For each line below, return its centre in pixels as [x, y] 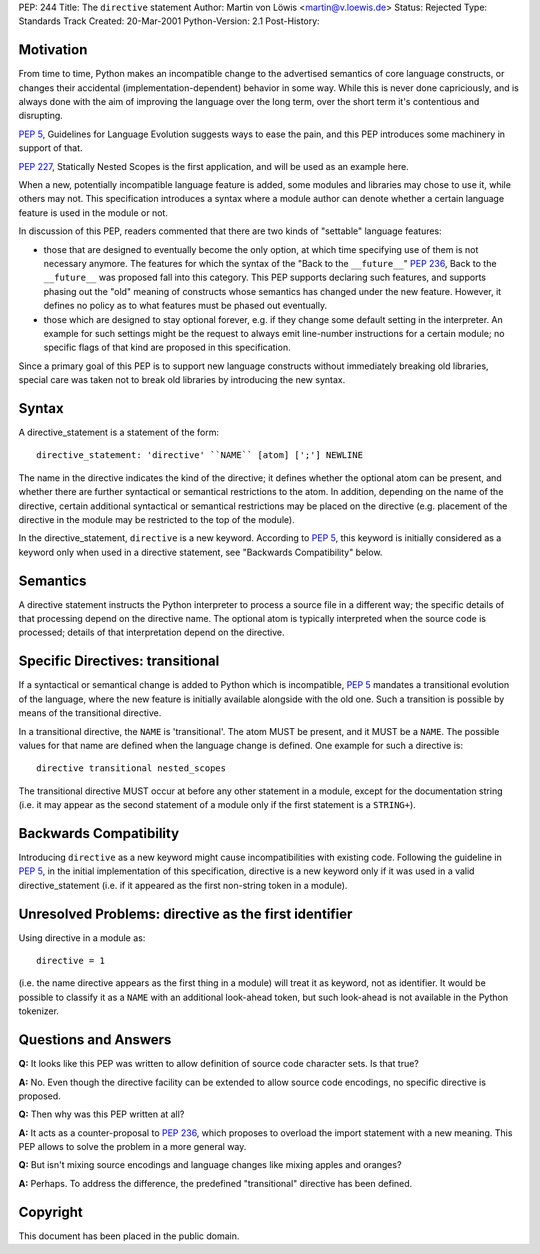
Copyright [51, 1211]
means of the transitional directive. [90, 713]
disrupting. [41, 116]
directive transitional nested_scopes [131, 768]
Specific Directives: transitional [119, 661]
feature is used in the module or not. [93, 212]
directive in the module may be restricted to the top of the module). [156, 519]
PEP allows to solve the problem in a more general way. [132, 1147]
